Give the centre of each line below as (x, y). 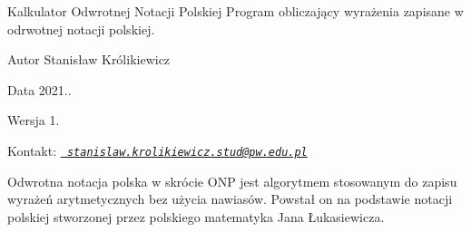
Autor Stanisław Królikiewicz (89, 59)
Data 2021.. (39, 89)
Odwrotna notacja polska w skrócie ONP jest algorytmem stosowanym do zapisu (232, 181)
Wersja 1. (34, 120)
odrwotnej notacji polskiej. (81, 29)
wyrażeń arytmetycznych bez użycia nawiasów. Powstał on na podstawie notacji (230, 199)
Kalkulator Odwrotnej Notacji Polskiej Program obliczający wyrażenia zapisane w (235, 11)
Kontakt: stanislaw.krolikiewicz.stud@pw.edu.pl (157, 150)
